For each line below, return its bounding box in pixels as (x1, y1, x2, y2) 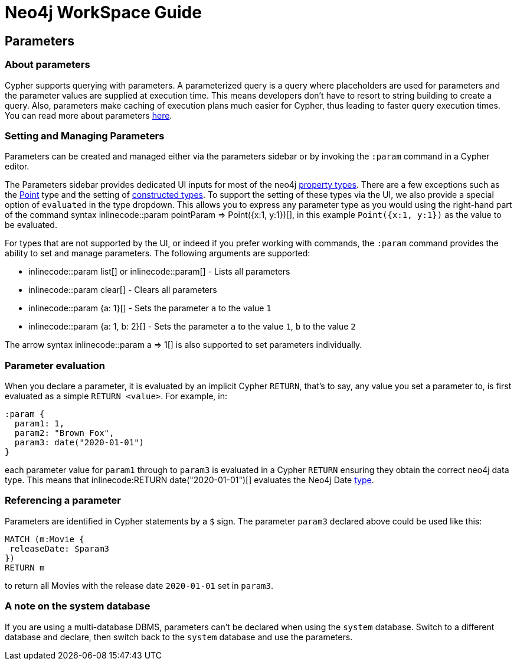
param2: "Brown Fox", (14, 428, 114, 438)
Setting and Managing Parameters (5, 129, 165, 142)
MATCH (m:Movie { (5, 534, 84, 544)
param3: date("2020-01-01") (14, 438, 145, 448)
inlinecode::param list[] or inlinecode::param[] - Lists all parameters (28, 266, 290, 277)
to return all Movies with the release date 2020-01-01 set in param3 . (5, 580, 273, 591)
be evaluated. (5, 220, 57, 230)
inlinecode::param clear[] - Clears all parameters (28, 285, 217, 295)
